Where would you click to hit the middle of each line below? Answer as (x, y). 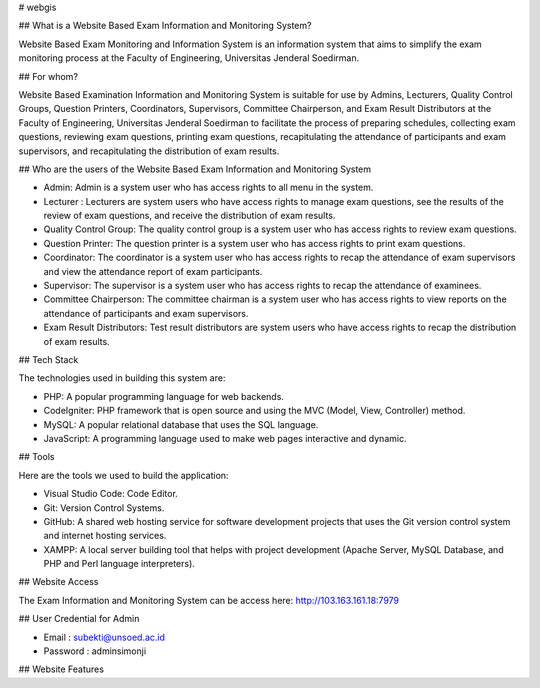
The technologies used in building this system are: (122, 378)
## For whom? (48, 76)
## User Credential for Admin (79, 619)
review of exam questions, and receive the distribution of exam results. (189, 216)
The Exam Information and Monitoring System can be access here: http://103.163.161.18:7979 (209, 600)
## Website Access (58, 582)
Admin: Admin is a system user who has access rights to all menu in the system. (208, 187)
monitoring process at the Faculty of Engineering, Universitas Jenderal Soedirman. (189, 58)
